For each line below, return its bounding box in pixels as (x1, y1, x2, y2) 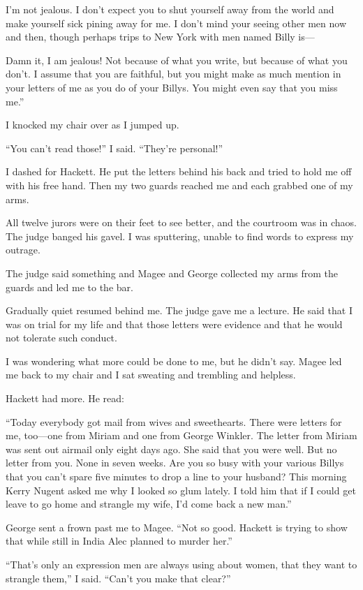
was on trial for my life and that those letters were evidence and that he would (6, 316, 343, 331)
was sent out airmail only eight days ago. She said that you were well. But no (6, 441, 337, 456)
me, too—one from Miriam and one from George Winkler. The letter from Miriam (6, 428, 357, 443)
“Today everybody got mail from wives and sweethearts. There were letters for (6, 414, 342, 429)
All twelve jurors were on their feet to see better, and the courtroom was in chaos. (6, 215, 357, 230)
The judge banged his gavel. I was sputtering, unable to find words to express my (6, 228, 354, 243)
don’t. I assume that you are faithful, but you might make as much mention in (6, 66, 341, 81)
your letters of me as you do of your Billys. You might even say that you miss (6, 80, 338, 94)
